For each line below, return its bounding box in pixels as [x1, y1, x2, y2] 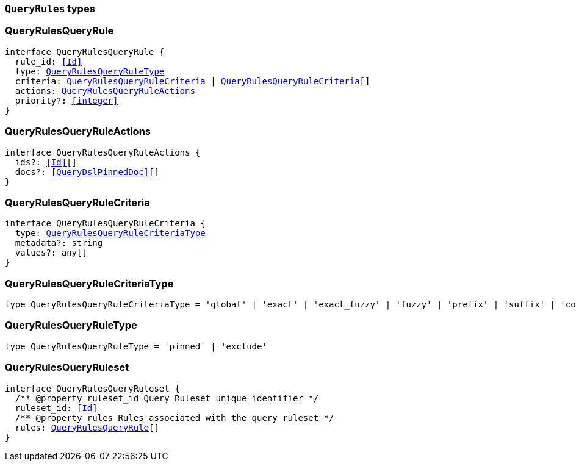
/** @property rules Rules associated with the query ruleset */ [15, 412, 334, 423]
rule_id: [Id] [15, 56, 82, 66]
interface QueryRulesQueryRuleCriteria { [5, 218, 206, 229]
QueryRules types [5, 2, 95, 15]
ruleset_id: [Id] [15, 403, 98, 413]
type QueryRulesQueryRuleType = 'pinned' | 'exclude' [5, 341, 267, 351]
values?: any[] [15, 248, 87, 258]
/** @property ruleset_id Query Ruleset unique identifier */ [15, 393, 319, 403]
